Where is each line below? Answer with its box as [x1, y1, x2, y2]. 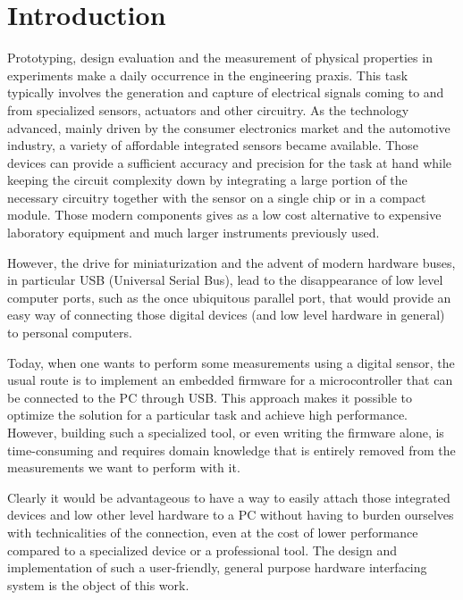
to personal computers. [7, 323, 132, 342]
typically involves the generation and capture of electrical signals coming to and [7, 83, 444, 102]
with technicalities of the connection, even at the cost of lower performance [7, 522, 418, 541]
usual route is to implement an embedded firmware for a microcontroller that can [7, 371, 453, 389]
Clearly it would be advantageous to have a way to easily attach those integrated [7, 487, 450, 506]
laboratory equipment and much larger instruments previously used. [7, 223, 380, 242]
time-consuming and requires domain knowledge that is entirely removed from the [7, 440, 456, 459]
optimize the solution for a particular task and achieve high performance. [7, 405, 408, 424]
